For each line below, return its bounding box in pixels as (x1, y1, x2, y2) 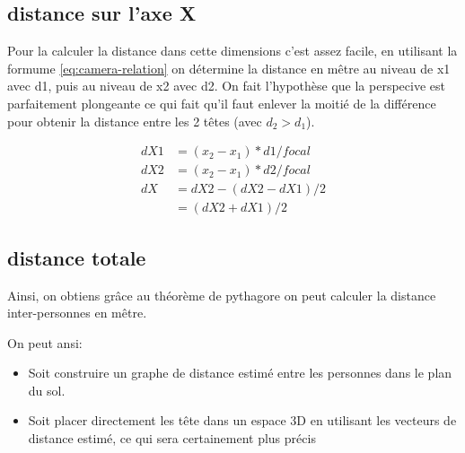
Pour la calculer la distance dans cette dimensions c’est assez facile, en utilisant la (7, 41, 458, 60)
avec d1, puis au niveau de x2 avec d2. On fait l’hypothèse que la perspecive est (7, 76, 445, 95)
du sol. (28, 380, 66, 399)
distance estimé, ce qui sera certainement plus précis (28, 429, 316, 448)
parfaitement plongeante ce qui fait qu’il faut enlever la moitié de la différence (7, 93, 436, 112)
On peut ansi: (7, 333, 83, 352)
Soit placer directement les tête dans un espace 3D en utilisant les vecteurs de (28, 411, 457, 430)
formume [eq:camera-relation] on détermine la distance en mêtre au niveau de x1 (7, 58, 451, 77)
